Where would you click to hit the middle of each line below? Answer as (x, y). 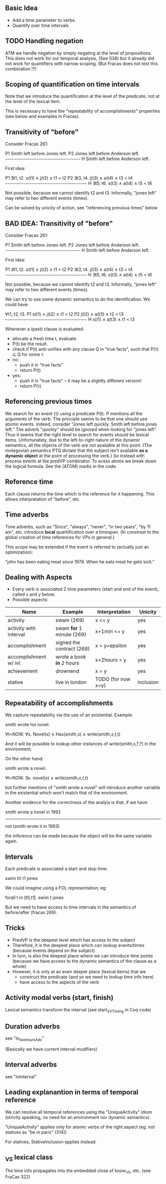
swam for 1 (69, 628)
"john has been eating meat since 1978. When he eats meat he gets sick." (80, 561)
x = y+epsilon (111, 646)
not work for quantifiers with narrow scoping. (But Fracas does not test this (82, 63)
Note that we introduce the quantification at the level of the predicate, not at (82, 96)
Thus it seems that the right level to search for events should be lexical (77, 435)
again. (12, 841)
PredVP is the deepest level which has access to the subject (74, 940)
